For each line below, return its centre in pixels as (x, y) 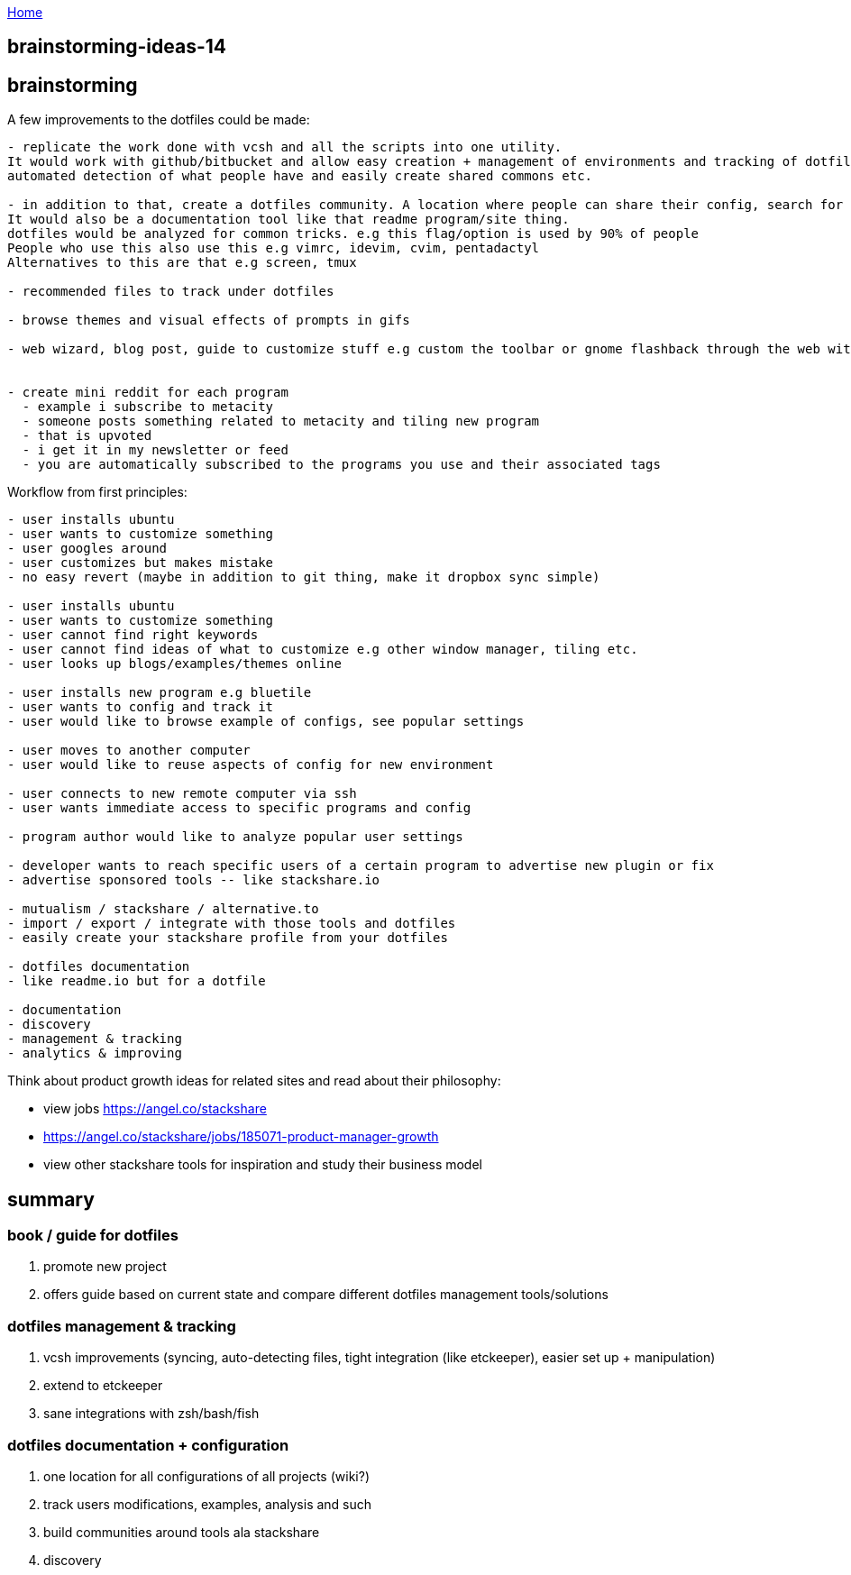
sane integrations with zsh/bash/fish (151, 1414)
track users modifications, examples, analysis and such (208, 1504)
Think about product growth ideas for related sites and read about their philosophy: (254, 1081)
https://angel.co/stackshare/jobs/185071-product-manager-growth (241, 1137)
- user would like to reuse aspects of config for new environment (251, 765)
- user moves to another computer (129, 751)
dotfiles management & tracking (122, 1326)
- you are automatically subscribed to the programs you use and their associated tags (341, 465)
